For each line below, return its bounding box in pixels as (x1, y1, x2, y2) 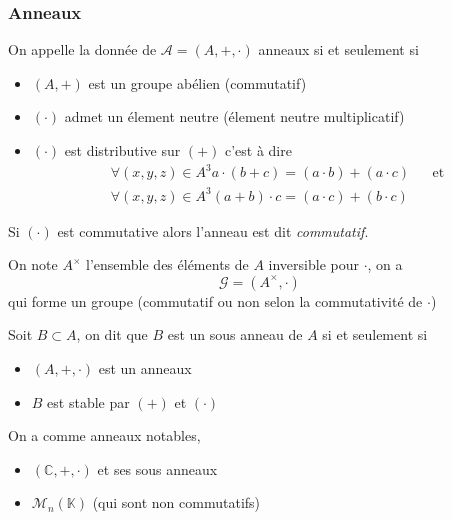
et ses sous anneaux (97, 458, 218, 479)
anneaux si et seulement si (258, 39, 419, 60)
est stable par (47, 391, 130, 412)
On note (8, 254, 58, 275)
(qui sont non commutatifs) (92, 492, 261, 513)
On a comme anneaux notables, (8, 425, 201, 446)
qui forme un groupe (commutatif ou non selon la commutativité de (8, 290, 423, 311)
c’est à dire (224, 140, 292, 160)
